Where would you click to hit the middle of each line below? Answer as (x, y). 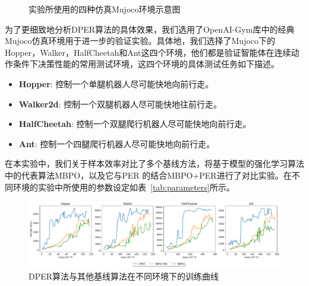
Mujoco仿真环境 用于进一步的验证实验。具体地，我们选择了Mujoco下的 (140, 41)
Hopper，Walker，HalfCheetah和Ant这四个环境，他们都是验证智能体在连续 (148, 52)
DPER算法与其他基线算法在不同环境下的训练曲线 (124, 276)
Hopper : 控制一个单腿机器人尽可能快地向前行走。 (116, 83)
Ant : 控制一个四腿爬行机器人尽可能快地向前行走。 (117, 143)
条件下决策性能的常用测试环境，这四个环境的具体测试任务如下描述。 (146, 64)
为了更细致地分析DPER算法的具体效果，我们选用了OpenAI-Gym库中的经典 (150, 29)
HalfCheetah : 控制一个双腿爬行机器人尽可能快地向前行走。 (135, 124)
